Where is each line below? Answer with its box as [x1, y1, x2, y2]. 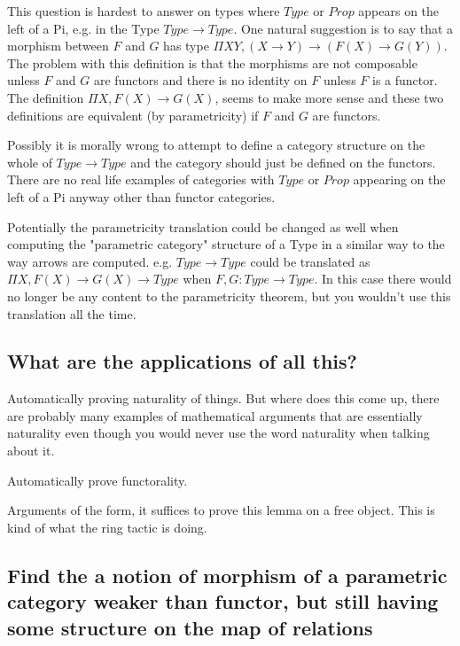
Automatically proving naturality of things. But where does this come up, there [7, 389, 440, 408]
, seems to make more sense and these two [214, 88, 444, 106]
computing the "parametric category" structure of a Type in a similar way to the [7, 235, 445, 253]
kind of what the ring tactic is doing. [7, 518, 207, 536]
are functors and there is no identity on [93, 71, 308, 90]
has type [163, 36, 209, 55]
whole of [7, 152, 52, 171]
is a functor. [372, 71, 438, 90]
